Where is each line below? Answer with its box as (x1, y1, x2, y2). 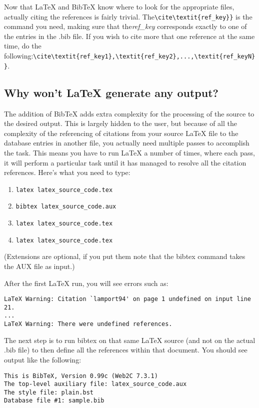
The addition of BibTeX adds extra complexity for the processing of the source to (4, 108, 254, 118)
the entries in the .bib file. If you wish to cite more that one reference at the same (4, 30, 255, 41)
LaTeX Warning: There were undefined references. (4, 320, 172, 328)
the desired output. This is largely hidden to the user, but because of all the (4, 118, 237, 128)
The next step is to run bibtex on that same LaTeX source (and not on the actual (4, 334, 255, 345)
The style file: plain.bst (4, 388, 93, 396)
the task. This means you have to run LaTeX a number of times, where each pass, (4, 147, 255, 157)
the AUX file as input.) (4, 260, 75, 271)
